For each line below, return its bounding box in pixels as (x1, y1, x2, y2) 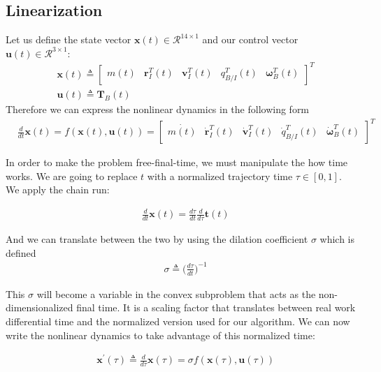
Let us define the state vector (6, 32, 131, 47)
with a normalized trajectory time (147, 168, 293, 183)
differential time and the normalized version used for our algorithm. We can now (6, 313, 350, 328)
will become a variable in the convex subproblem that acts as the (36, 286, 316, 301)
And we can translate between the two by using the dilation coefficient (6, 232, 308, 246)
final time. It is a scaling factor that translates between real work (76, 300, 356, 315)
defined (6, 245, 36, 260)
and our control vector (202, 32, 299, 47)
